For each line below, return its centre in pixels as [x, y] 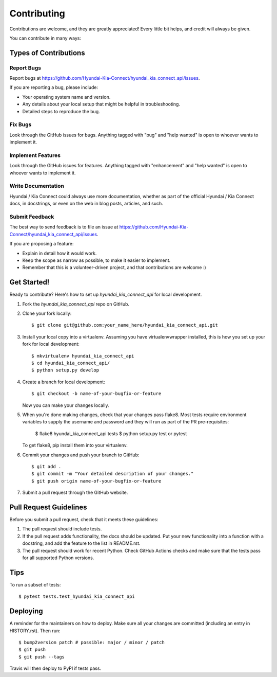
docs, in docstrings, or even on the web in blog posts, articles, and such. [86, 204]
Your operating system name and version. [66, 97]
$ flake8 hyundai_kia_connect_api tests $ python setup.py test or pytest [111, 433]
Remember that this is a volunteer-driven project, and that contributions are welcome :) [114, 268]
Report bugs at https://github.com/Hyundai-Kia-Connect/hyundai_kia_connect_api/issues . [105, 78]
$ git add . [46, 466]
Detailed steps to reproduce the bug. [61, 111]
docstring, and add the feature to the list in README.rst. [81, 543]
